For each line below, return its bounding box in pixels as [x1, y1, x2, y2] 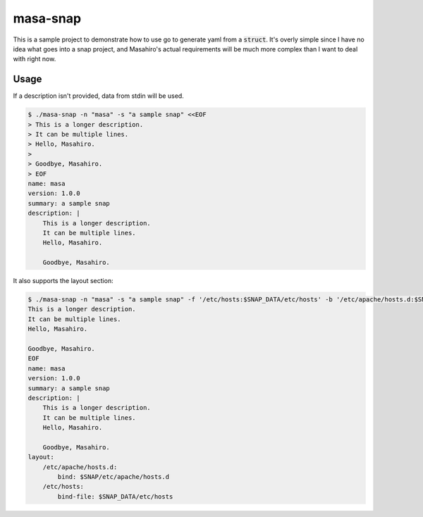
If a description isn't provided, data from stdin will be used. [13, 92, 185, 100]
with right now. [13, 55, 56, 63]
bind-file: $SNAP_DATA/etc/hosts [57, 492, 173, 500]
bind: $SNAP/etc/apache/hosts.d [57, 473, 169, 481]
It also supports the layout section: [13, 277, 114, 285]
